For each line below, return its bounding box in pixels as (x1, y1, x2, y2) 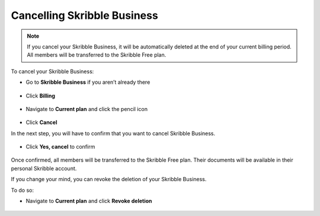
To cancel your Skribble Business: (11, 68, 94, 75)
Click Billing (25, 92, 56, 99)
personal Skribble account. (11, 165, 77, 172)
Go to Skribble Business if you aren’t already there (25, 78, 151, 86)
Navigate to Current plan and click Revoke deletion (25, 198, 152, 205)
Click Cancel (25, 119, 57, 126)
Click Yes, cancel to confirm (25, 143, 95, 150)
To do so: (11, 186, 34, 194)
